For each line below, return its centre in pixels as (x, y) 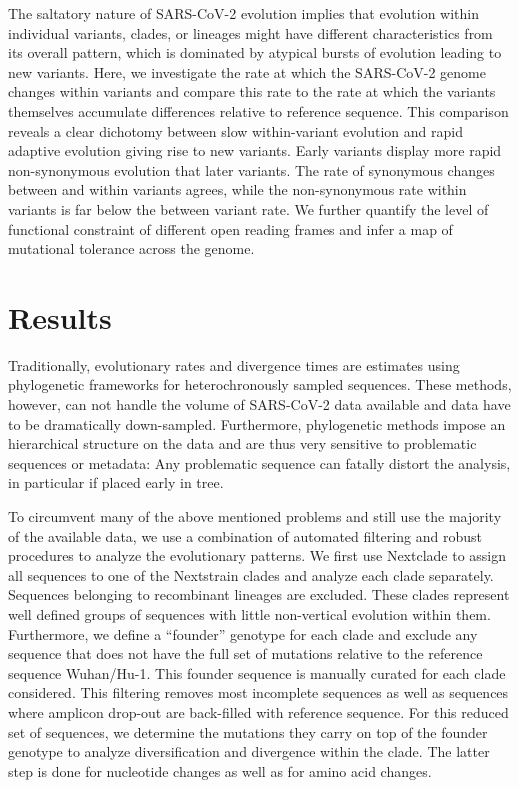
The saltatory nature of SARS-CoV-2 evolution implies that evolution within (244, 13)
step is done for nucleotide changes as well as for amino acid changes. (220, 770)
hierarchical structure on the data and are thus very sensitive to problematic (242, 443)
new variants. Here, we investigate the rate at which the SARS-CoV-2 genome (247, 71)
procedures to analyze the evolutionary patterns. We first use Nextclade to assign (257, 555)
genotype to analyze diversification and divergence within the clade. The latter (249, 751)
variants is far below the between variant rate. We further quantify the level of (248, 208)
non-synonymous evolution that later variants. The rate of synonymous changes (251, 169)
